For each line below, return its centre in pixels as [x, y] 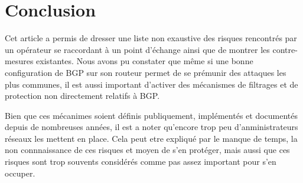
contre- [285, 49]
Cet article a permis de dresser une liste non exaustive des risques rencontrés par [151, 38]
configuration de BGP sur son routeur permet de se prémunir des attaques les [146, 72]
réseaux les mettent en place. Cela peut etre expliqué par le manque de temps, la [151, 138]
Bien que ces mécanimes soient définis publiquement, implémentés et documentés [151, 115]
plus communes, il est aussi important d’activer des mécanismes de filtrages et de [151, 84]
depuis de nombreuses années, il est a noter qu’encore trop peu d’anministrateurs [151, 127]
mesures [19, 61]
